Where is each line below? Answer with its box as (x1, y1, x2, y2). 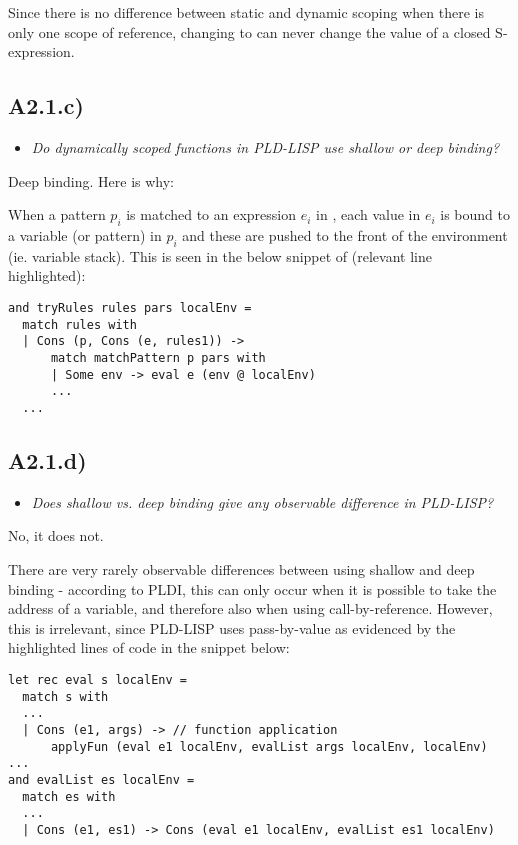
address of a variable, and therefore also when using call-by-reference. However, (8, 598, 493, 619)
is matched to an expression (126, 204, 297, 225)
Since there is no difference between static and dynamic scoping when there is (8, 2, 484, 22)
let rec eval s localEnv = (8, 672, 187, 687)
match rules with (22, 317, 137, 332)
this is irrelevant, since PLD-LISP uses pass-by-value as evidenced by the (8, 617, 456, 638)
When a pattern (8, 204, 106, 225)
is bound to (440, 204, 511, 225)
